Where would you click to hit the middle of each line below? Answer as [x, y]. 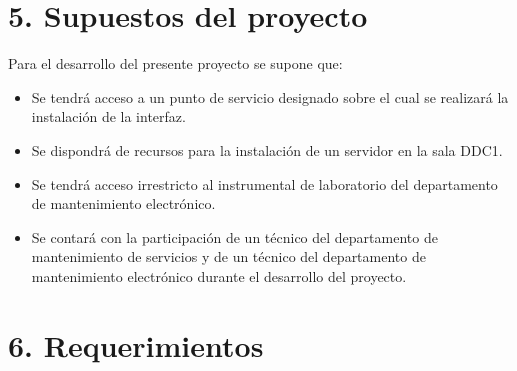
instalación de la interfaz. [108, 116]
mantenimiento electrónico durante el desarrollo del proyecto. [219, 275]
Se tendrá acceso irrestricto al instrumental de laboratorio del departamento [264, 183]
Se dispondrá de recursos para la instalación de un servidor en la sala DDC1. [267, 149]
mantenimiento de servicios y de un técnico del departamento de [228, 256]
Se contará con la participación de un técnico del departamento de [234, 236]
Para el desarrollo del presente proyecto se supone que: [175, 63]
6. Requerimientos [136, 344]
